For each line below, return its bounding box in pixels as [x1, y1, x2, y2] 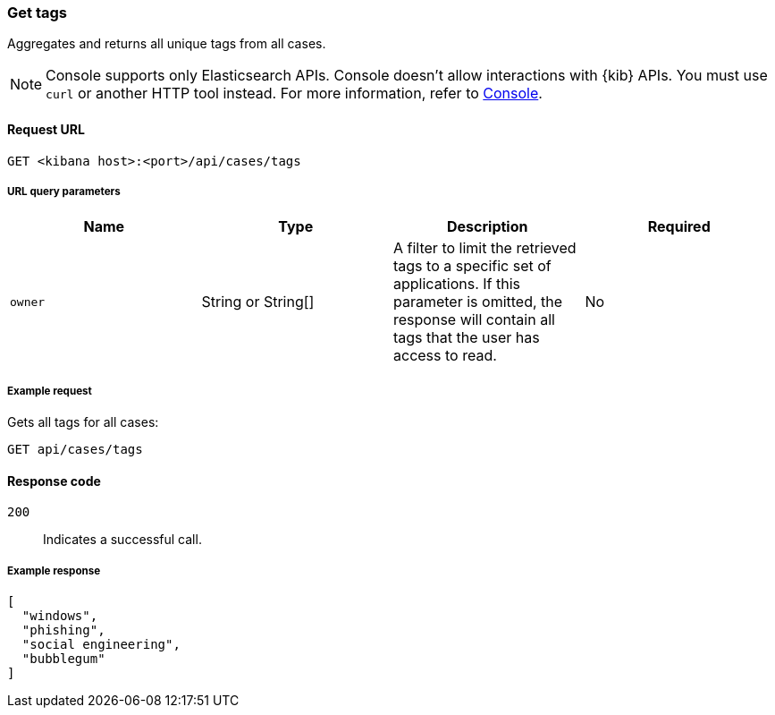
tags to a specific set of [393, 257, 552, 276]
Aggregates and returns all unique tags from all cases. [7, 36, 326, 52]
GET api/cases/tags [7, 442, 143, 457]
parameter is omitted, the [393, 293, 563, 311]
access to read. [393, 346, 497, 365]
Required [647, 217, 711, 236]
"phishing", [21, 623, 105, 638]
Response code [7, 472, 101, 489]
